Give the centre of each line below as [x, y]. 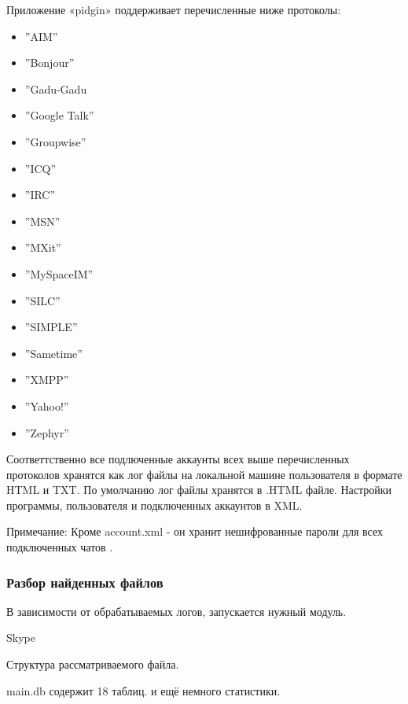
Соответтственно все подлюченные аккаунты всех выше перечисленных [178, 459]
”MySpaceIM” [59, 273]
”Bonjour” [50, 63]
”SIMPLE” [51, 327]
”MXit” [43, 247]
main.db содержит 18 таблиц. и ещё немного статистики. [143, 690]
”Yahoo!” [47, 405]
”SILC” [42, 300]
